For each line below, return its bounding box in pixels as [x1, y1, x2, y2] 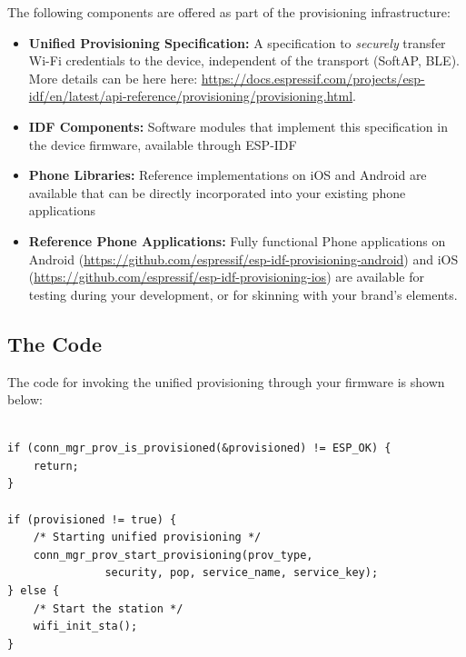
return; [33, 459, 79, 473]
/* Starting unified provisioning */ [33, 531, 262, 544]
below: [7, 390, 43, 409]
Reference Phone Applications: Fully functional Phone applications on [28, 231, 446, 250]
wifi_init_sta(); [33, 620, 138, 633]
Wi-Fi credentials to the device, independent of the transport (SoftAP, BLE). [28, 51, 460, 70]
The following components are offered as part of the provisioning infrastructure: [7, 3, 451, 21]
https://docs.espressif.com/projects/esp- [201, 68, 425, 87]
